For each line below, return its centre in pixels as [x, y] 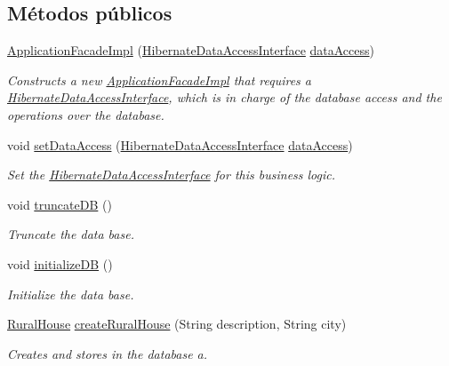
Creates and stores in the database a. [108, 353]
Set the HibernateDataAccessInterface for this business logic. [172, 175]
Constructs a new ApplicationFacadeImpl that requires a [160, 80]
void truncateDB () [60, 204]
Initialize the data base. [71, 294]
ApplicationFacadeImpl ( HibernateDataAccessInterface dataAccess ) [191, 50]
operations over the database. [86, 114]
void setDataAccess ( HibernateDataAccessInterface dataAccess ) [180, 144]
